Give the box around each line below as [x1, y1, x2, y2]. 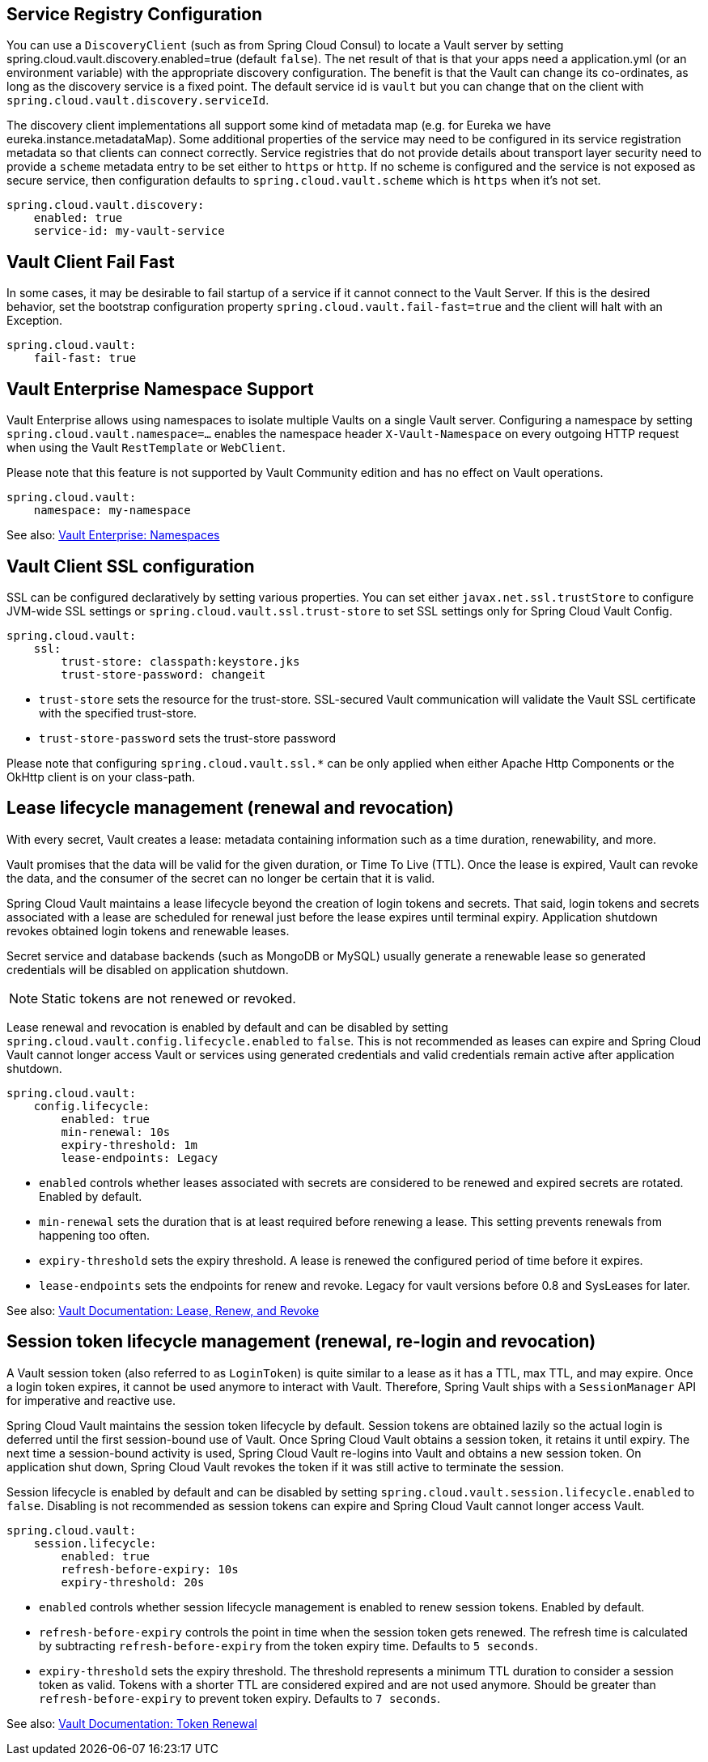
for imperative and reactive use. [6, 1393, 176, 1407]
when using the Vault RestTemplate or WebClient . [6, 440, 286, 455]
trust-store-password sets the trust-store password [39, 730, 336, 745]
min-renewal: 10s [61, 1125, 171, 1138]
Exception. [6, 313, 63, 328]
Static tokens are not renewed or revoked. [41, 990, 296, 1007]
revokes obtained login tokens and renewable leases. [6, 923, 290, 938]
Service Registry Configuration [6, 4, 263, 24]
